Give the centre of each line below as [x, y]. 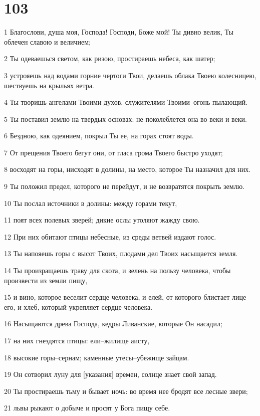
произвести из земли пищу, [46, 280]
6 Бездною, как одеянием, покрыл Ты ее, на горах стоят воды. [99, 136]
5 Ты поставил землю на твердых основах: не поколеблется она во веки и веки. [125, 119]
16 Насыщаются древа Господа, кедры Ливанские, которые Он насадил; [113, 324]
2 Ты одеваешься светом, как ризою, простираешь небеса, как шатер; [110, 58]
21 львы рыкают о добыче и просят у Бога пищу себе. [87, 408]
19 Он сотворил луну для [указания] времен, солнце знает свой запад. [110, 374]
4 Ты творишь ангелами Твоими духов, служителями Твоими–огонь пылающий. [126, 102]
